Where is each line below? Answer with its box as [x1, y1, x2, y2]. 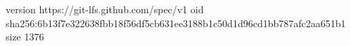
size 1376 [6, 29, 44, 44]
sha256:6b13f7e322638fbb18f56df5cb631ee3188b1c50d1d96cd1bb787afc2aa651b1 [6, 15, 346, 30]
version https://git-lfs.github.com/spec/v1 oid [6, 2, 204, 16]
